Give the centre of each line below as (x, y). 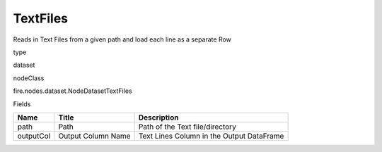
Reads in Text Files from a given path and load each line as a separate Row (122, 39)
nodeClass (29, 78)
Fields (22, 104)
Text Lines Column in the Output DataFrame (211, 136)
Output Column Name (94, 136)
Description (158, 118)
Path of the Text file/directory (187, 127)
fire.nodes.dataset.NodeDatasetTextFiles (73, 91)
